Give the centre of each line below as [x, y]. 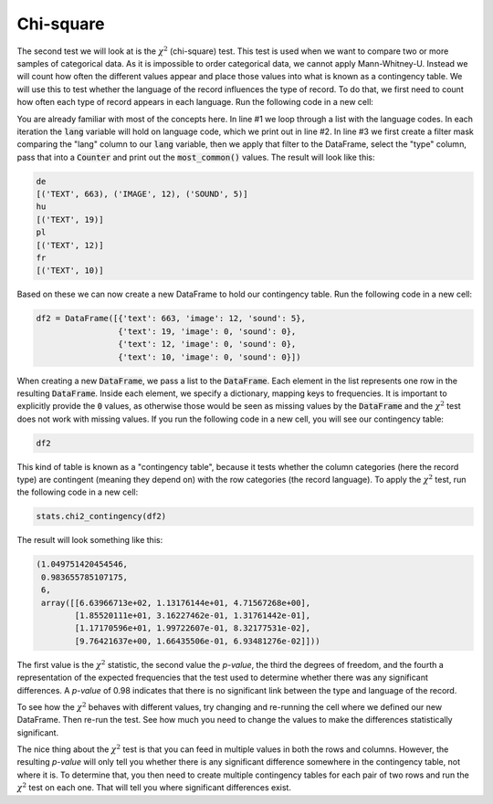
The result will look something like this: [90, 540]
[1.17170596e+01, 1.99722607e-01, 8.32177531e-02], [193, 628]
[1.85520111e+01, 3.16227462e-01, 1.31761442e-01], [193, 615]
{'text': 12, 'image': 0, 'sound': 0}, [207, 344]
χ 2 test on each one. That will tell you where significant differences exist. [154, 787]
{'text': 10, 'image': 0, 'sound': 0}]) [209, 357]
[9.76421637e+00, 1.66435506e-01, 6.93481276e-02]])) [197, 641]
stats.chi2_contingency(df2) [101, 517]
